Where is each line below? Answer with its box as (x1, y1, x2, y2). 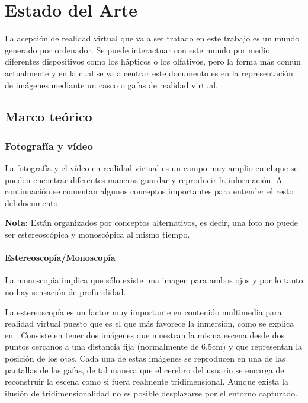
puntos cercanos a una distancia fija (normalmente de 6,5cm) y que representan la (5, 340, 303, 353)
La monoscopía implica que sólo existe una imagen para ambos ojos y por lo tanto (5, 274, 303, 286)
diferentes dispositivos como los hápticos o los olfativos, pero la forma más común (5, 55, 301, 68)
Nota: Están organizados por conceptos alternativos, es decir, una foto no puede (5, 216, 298, 229)
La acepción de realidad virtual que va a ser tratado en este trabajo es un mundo (5, 32, 300, 44)
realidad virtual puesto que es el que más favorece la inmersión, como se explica (5, 317, 294, 330)
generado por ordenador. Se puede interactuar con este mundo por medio (5, 43, 270, 56)
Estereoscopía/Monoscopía (5, 251, 115, 264)
